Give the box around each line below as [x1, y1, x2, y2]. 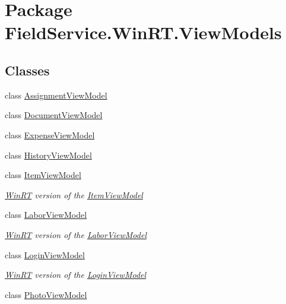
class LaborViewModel [5, 208, 87, 221]
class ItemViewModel [5, 169, 81, 181]
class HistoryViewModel [5, 148, 92, 161]
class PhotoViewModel [5, 288, 87, 300]
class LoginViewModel [5, 248, 85, 261]
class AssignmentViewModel [5, 88, 107, 101]
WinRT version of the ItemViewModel [5, 188, 143, 201]
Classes [5, 61, 50, 79]
